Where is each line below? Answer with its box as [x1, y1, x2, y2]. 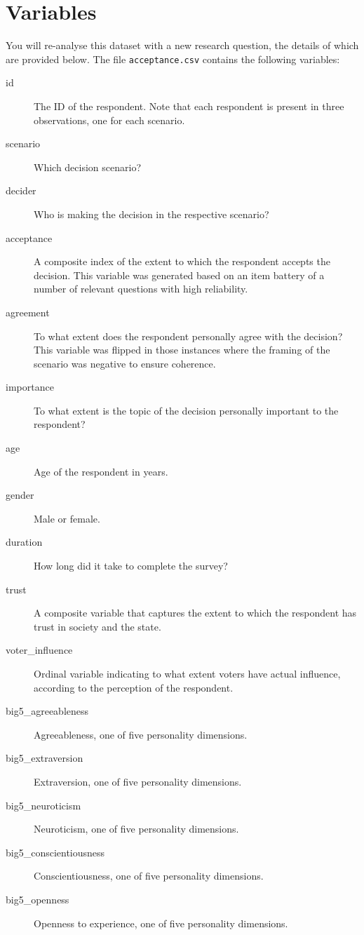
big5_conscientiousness [6, 845, 105, 859]
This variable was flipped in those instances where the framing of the [34, 342, 330, 357]
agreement [6, 304, 50, 319]
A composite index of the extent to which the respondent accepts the [34, 254, 330, 269]
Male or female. [34, 511, 100, 525]
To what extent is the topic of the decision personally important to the [34, 403, 339, 417]
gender [6, 487, 34, 502]
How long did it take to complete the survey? [34, 558, 228, 573]
